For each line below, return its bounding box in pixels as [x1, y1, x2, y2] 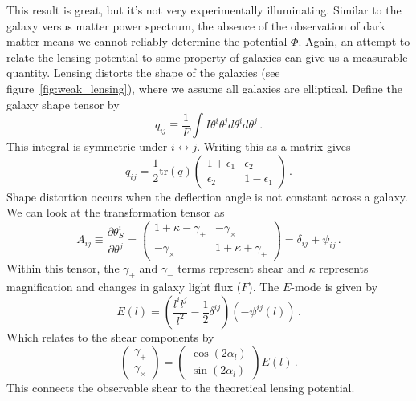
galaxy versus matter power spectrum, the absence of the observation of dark [6, 17, 385, 34]
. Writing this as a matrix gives [197, 138, 351, 155]
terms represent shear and [177, 259, 305, 276]
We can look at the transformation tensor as [6, 204, 225, 221]
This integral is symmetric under [6, 138, 168, 155]
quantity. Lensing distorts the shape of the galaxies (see [6, 64, 280, 81]
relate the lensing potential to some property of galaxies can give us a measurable [6, 48, 408, 65]
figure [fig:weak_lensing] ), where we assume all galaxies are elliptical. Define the [6, 79, 402, 96]
